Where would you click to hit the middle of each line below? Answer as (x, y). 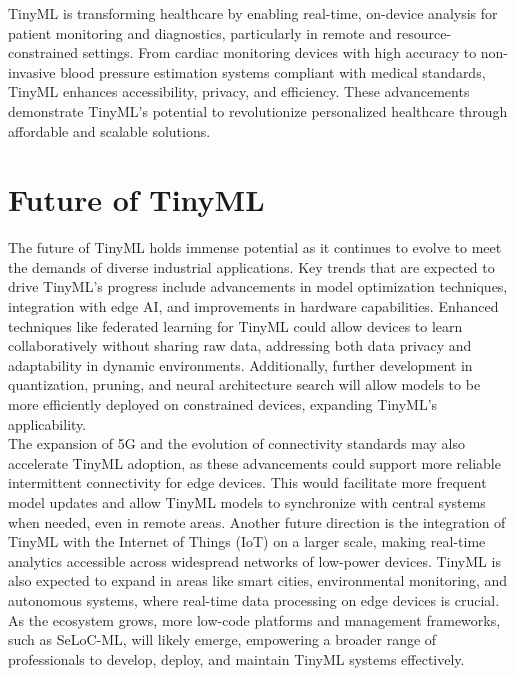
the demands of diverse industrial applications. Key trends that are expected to (251, 266)
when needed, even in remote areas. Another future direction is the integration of (257, 521)
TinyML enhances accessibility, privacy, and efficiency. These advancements (239, 91)
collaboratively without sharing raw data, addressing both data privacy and (240, 345)
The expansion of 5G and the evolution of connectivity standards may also (237, 443)
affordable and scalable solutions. (109, 130)
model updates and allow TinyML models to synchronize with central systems (247, 502)
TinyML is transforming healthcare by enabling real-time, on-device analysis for (253, 13)
